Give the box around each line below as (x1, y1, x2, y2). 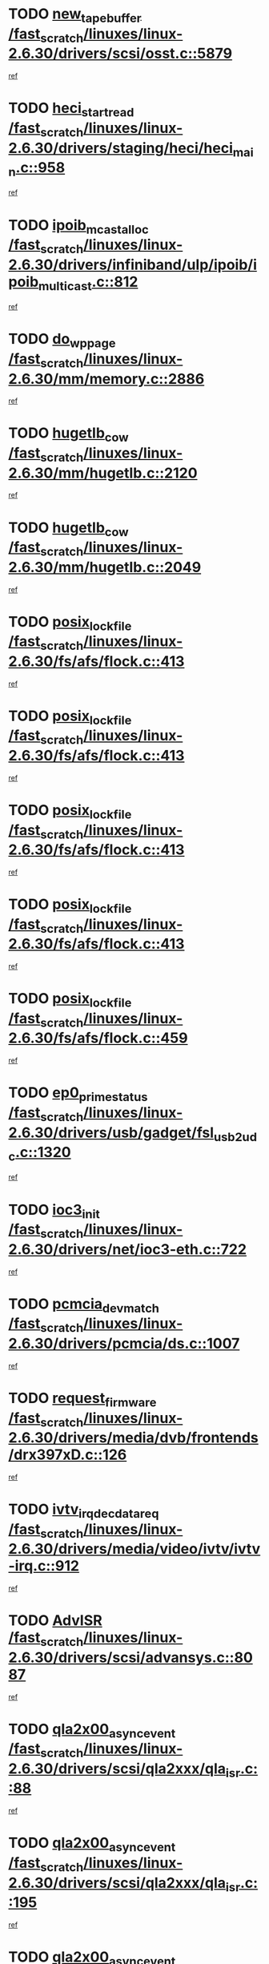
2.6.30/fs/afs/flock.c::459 (8, 1029, 188, 1047)
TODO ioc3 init (8, 1200, 100, 1222)
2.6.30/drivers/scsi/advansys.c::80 (8, 1648, 254, 1667)
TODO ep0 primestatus (8, 1083, 148, 1104)
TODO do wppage (8, 330, 116, 351)
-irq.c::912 (8, 1557, 80, 1575)
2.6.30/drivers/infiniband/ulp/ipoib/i (8, 256, 258, 273)
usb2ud (213, 1129, 258, 1144)
